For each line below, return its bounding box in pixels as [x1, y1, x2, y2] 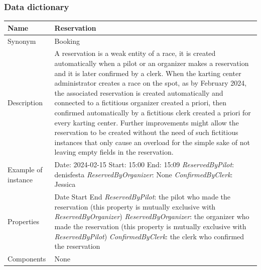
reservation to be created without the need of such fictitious [54, 127, 238, 138]
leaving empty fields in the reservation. [54, 147, 174, 157]
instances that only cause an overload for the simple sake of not [54, 137, 250, 147]
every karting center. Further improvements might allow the [54, 117, 239, 127]
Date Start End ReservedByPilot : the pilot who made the [54, 191, 231, 202]
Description [8, 97, 43, 108]
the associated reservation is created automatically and [54, 87, 223, 98]
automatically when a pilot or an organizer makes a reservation [54, 58, 249, 68]
